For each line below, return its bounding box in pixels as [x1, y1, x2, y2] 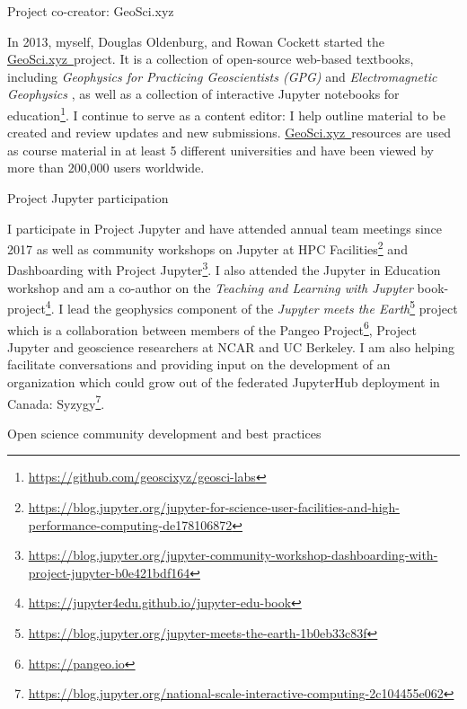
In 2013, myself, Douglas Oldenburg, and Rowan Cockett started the [7, 31, 384, 50]
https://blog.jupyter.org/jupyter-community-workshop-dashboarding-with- [28, 545, 438, 564]
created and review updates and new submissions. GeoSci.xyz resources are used [7, 123, 452, 142]
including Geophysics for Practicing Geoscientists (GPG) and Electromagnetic [7, 66, 437, 85]
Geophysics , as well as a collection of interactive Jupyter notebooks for [7, 84, 400, 103]
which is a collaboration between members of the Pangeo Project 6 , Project [7, 317, 417, 339]
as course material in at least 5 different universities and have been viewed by [7, 140, 434, 159]
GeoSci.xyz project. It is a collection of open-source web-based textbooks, [7, 49, 414, 68]
